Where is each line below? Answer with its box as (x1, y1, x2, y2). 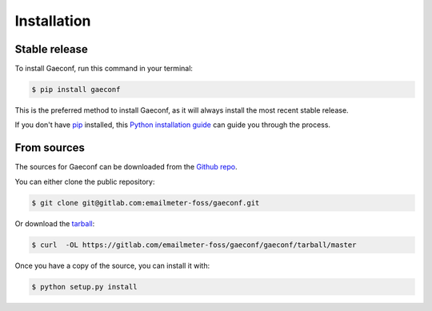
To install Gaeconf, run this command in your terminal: (14, 64, 194, 74)
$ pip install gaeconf (31, 85, 121, 94)
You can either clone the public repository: (14, 177, 155, 186)
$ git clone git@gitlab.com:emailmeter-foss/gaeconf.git (31, 198, 260, 207)
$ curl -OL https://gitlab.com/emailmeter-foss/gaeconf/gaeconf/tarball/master (31, 240, 357, 249)
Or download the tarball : (14, 218, 95, 228)
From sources (14, 141, 86, 155)
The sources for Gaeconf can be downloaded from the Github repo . (14, 162, 238, 172)
